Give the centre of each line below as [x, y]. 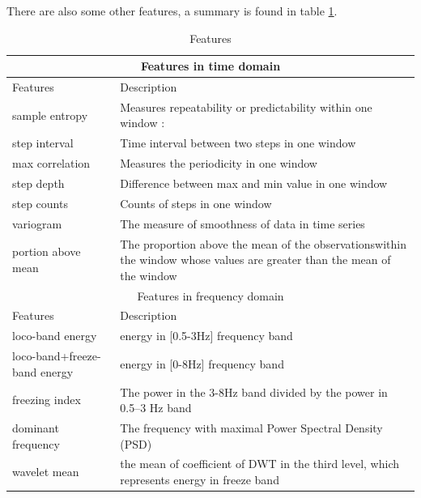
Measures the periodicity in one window [219, 163]
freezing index [47, 400]
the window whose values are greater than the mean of [255, 260]
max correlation [51, 163]
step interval [43, 143]
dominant [36, 427]
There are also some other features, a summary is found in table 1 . [172, 11]
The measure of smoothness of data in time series [242, 223]
